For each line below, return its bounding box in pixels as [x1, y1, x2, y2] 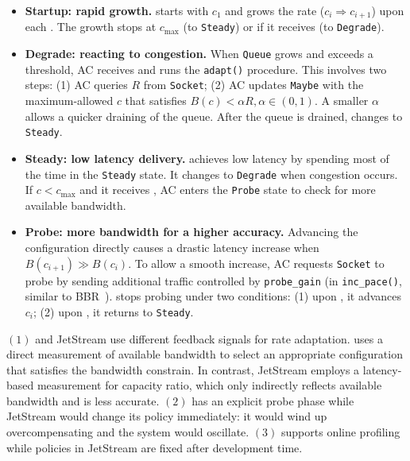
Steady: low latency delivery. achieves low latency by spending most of [25, 149, 389, 166]
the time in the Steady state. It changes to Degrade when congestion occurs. [25, 165, 398, 182]
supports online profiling [281, 424, 400, 440]
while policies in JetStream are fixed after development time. [6, 439, 303, 455]
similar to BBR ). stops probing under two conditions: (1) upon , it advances [25, 288, 402, 304]
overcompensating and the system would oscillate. [6, 424, 249, 440]
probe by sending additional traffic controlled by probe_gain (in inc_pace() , [25, 272, 402, 289]
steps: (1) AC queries [25, 76, 128, 93]
